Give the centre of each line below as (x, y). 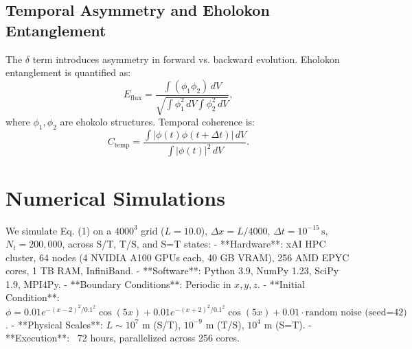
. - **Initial (281, 284)
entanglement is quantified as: (68, 72)
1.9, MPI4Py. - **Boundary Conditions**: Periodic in (118, 284)
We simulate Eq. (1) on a (59, 230)
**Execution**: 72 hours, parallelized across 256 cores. (123, 338)
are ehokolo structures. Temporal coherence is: (157, 122)
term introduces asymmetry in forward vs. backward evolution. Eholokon (186, 59)
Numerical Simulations (115, 197)
